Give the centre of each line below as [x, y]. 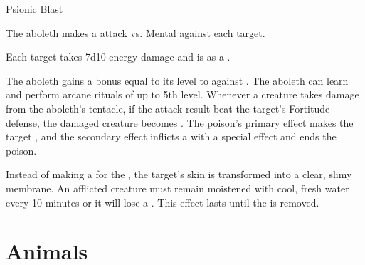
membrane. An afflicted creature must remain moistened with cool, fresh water [178, 188]
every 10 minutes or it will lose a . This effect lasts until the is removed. [163, 202]
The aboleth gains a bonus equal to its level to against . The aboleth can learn [177, 80]
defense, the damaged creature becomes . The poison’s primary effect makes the [180, 122]
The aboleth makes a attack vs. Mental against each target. [136, 32]
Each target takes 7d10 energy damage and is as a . [118, 57]
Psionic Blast [35, 9]
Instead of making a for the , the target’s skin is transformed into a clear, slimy [179, 174]
